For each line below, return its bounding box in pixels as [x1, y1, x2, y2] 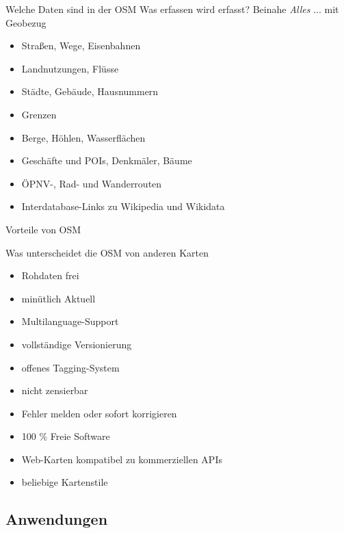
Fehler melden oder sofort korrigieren [21, 406, 177, 420]
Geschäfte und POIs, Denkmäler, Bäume [21, 153, 192, 168]
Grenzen [21, 107, 57, 121]
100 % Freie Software [21, 429, 110, 443]
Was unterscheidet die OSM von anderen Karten [5, 245, 209, 259]
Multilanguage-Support [21, 314, 119, 328]
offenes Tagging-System [21, 360, 120, 374]
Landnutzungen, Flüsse [21, 61, 119, 75]
